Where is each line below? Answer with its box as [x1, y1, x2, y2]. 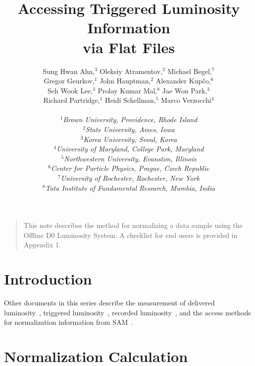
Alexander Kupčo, [155, 75, 211, 86]
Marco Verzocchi [161, 95, 211, 105]
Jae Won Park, [162, 85, 207, 95]
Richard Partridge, [43, 95, 100, 105]
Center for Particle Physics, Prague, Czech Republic [51, 163, 209, 173]
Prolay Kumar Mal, [98, 85, 157, 95]
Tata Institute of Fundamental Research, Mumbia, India [45, 182, 215, 193]
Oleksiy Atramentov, [100, 66, 163, 76]
